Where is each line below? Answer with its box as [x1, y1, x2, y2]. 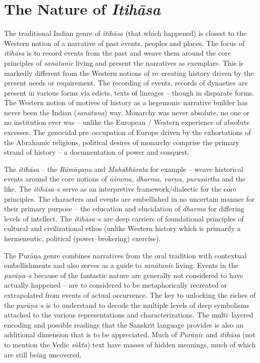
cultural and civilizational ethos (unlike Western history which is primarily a [4, 223, 241, 234]
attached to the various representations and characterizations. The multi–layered [4, 309, 253, 320]
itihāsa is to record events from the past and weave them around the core [4, 48, 231, 58]
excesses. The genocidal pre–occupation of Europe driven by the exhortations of [4, 127, 251, 138]
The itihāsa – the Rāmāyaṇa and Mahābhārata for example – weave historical [4, 163, 243, 174]
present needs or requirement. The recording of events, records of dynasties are [4, 77, 248, 88]
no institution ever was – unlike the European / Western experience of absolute [4, 117, 250, 127]
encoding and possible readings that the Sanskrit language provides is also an [4, 319, 243, 330]
